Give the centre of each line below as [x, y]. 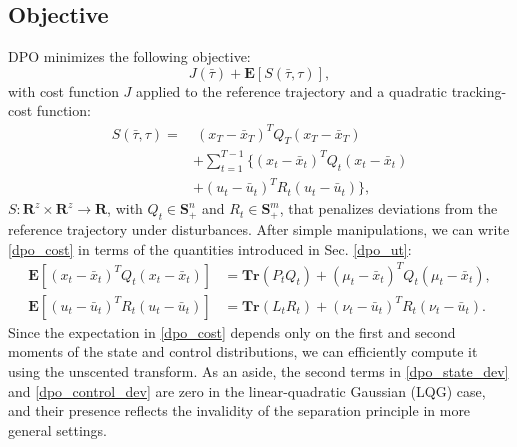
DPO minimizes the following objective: [129, 56]
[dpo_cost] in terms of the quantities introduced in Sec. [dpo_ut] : [210, 248]
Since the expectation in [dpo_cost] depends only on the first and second [232, 331]
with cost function [63, 90]
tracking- [479, 90]
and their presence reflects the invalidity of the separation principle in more [239, 410]
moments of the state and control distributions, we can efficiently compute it [243, 351]
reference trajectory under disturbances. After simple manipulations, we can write [259, 228]
